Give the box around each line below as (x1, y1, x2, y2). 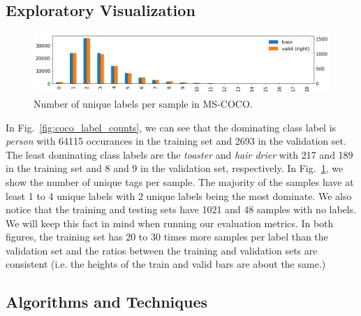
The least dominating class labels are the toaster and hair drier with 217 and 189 (6, 147, 353, 161)
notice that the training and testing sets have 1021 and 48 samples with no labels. (6, 202, 357, 217)
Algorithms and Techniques (6, 291, 208, 313)
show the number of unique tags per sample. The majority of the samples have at (6, 174, 354, 189)
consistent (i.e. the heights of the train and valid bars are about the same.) (6, 257, 326, 271)
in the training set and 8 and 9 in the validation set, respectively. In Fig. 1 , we (6, 161, 344, 175)
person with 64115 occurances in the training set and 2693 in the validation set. (6, 134, 346, 148)
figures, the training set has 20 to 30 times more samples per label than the (6, 229, 328, 244)
